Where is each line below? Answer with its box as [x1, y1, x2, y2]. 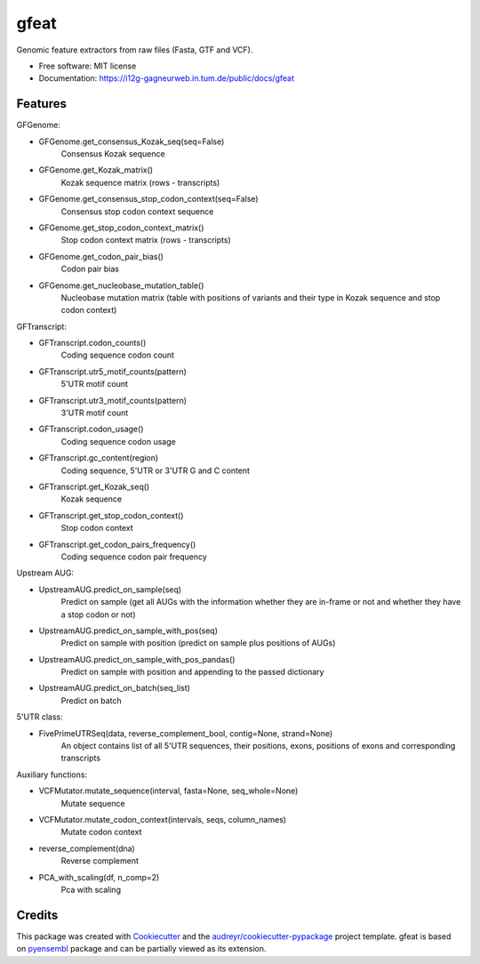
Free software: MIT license [38, 60, 137, 71]
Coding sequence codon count [60, 349, 175, 360]
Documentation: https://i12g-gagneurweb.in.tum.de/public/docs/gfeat [38, 73, 295, 84]
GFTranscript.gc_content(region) [38, 453, 159, 463]
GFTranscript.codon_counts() [38, 338, 147, 349]
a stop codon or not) [60, 609, 137, 620]
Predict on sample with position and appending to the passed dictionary [60, 667, 324, 678]
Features [16, 96, 67, 111]
